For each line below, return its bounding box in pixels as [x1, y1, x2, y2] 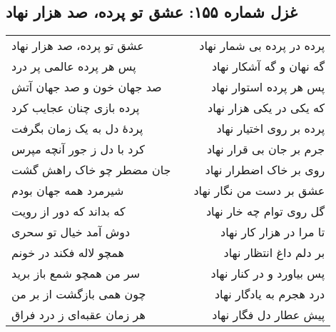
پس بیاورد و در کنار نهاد [210, 265, 325, 282]
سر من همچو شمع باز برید [11, 265, 141, 282]
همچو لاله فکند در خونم [11, 244, 124, 261]
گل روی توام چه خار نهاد [205, 203, 325, 220]
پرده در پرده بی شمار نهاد [199, 37, 325, 54]
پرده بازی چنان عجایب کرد [11, 99, 140, 116]
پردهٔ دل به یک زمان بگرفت [11, 120, 143, 137]
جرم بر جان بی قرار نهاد [206, 141, 325, 158]
